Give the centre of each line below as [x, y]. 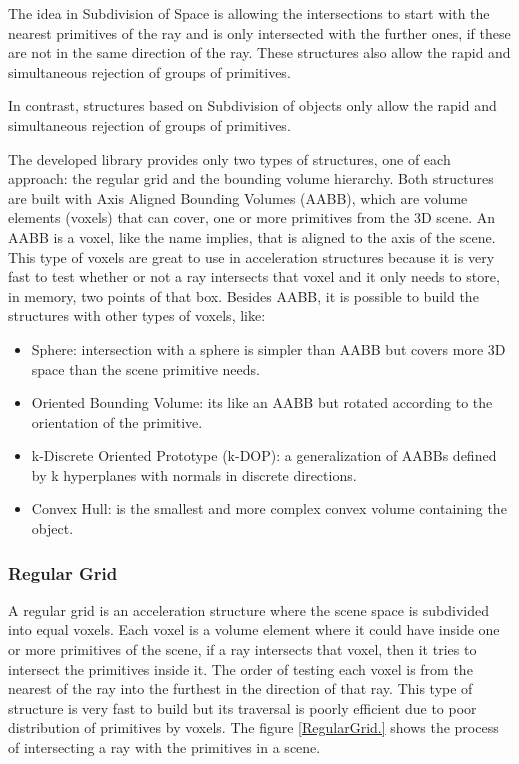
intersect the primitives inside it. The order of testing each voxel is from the [240, 668]
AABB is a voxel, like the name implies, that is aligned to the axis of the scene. [252, 236]
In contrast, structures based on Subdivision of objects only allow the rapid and [252, 105]
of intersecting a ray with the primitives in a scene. [164, 747]
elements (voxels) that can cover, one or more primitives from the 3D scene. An [252, 217]
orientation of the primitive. [117, 421]
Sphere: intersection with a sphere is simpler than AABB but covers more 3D [268, 348]
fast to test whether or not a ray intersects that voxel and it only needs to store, [254, 276]
